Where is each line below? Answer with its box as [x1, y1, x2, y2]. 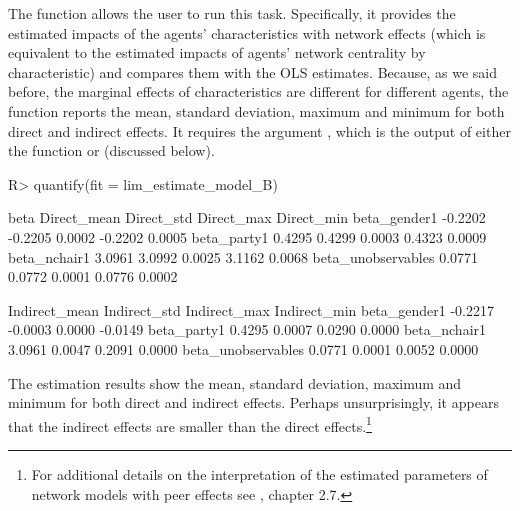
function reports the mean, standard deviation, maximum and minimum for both [8, 100, 505, 121]
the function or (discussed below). [8, 140, 215, 161]
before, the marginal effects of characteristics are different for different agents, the [8, 81, 509, 102]
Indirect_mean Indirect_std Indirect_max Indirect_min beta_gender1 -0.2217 [8, 299, 495, 320]
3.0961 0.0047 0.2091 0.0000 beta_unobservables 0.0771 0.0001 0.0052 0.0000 [8, 338, 479, 359]
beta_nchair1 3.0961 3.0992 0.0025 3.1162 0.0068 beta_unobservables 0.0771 [8, 246, 479, 267]
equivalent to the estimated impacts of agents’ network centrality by [8, 42, 426, 63]
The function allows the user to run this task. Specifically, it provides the [8, 3, 456, 23]
